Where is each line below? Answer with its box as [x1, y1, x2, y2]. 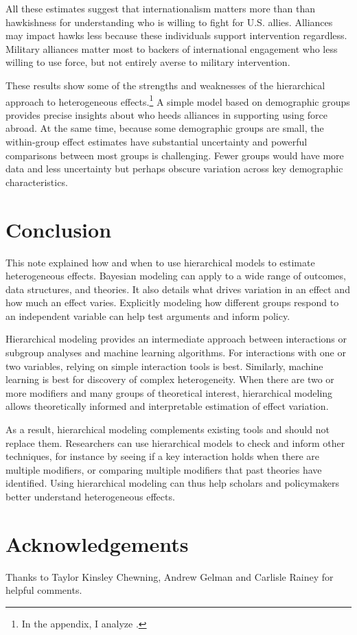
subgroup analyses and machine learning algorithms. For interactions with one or [5, 345, 346, 360]
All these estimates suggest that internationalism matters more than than [5, 1, 315, 15]
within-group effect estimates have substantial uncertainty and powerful [5, 135, 308, 148]
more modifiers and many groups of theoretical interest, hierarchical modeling [5, 385, 333, 400]
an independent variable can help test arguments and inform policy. [5, 308, 290, 323]
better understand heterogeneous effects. [5, 489, 175, 503]
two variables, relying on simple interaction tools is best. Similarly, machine [5, 358, 323, 373]
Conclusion [5, 215, 112, 243]
